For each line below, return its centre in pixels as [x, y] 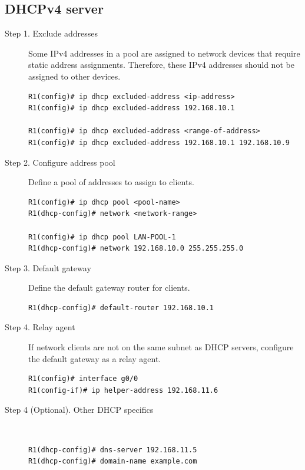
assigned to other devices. [74, 76]
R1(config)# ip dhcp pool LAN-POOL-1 [102, 237]
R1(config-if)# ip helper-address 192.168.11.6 [123, 390]
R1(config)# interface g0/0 [83, 379]
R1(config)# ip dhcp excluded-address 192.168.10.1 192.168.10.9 [159, 142]
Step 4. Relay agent [40, 327]
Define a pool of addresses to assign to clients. [111, 182]
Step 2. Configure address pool [60, 162]
